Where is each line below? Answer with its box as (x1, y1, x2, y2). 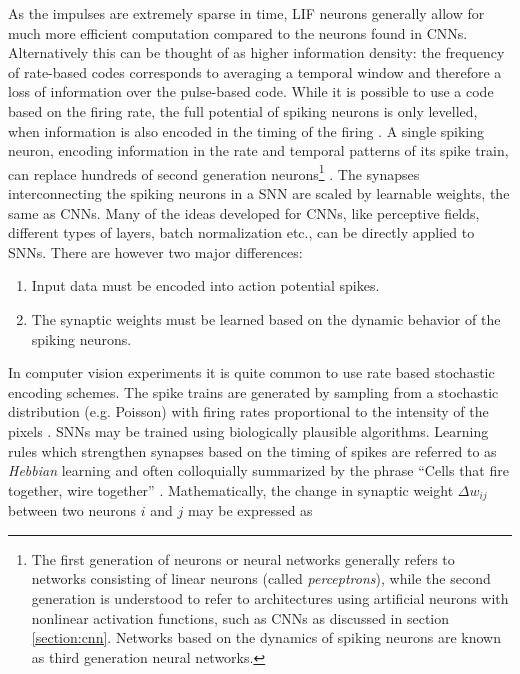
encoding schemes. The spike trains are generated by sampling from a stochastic (8, 381, 499, 402)
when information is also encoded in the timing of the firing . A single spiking (8, 120, 485, 141)
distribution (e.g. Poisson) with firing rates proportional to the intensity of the (8, 401, 489, 422)
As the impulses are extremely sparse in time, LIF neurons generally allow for (8, 3, 485, 23)
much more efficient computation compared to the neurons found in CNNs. (8, 22, 468, 43)
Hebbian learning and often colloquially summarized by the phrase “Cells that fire (8, 460, 509, 481)
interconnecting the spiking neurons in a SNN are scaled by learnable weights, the (8, 183, 510, 203)
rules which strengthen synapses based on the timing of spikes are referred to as (8, 440, 497, 461)
